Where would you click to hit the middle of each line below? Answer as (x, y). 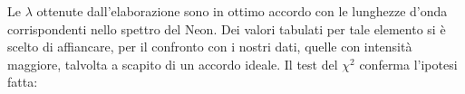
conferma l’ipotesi (408, 64)
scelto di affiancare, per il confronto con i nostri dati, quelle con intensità (210, 47)
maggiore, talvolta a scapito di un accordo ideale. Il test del (173, 64)
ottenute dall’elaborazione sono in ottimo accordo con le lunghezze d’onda (242, 11)
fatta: (23, 82)
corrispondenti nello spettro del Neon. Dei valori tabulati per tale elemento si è (227, 28)
